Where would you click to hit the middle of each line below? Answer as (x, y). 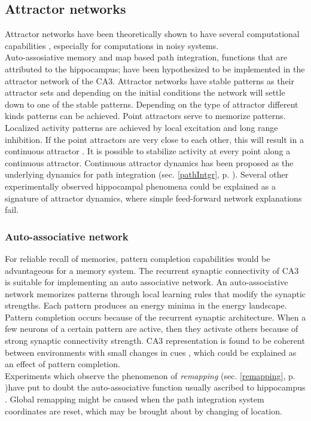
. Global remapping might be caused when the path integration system (135, 399)
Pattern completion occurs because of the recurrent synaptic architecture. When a (155, 317)
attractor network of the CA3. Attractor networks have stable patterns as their (150, 80)
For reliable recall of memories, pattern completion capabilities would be (138, 258)
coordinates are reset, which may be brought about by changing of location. (144, 411)
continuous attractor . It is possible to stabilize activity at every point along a (148, 151)
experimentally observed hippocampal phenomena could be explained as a (140, 186)
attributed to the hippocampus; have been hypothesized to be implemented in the (155, 68)
